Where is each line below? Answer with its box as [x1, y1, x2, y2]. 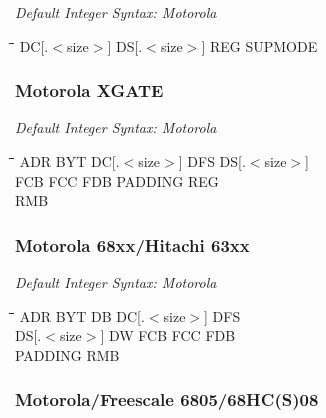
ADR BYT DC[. [19, 151, 120, 171]
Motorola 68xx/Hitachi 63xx [15, 232, 250, 257]
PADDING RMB [15, 344, 120, 365]
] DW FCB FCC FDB [100, 325, 236, 346]
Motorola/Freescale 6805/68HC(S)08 [15, 387, 319, 412]
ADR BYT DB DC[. [19, 305, 145, 326]
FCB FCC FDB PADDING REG [15, 170, 219, 191]
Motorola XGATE [15, 78, 164, 103]
